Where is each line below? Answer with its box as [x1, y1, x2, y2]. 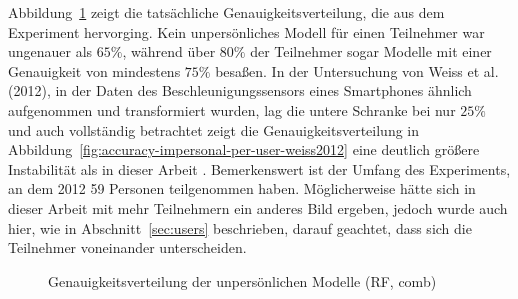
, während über [122, 41, 216, 62]
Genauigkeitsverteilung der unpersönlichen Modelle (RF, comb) [48, 270, 437, 291]
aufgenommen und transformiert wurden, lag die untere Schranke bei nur [8, 99, 456, 120]
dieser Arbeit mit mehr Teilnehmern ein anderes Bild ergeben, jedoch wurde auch [8, 197, 508, 218]
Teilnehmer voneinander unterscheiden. [8, 237, 247, 258]
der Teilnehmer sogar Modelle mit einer [250, 41, 492, 62]
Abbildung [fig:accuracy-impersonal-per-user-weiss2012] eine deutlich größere [8, 139, 480, 160]
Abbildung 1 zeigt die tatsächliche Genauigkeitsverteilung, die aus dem [8, 2, 445, 22]
